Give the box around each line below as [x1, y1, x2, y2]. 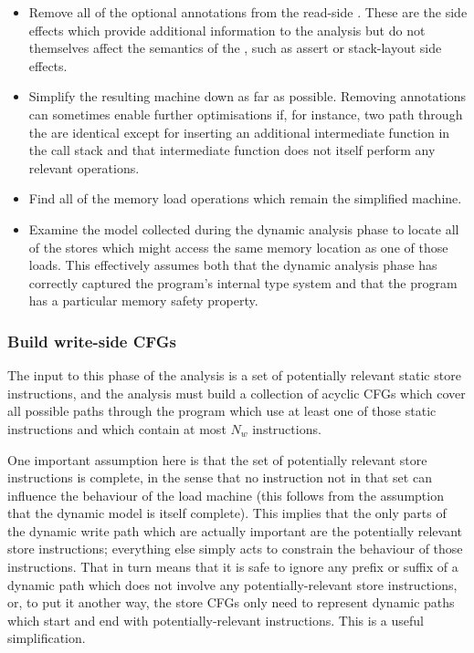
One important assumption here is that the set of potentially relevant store [7, 450, 427, 469]
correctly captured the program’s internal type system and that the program [28, 273, 458, 292]
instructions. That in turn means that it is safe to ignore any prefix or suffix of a [7, 557, 458, 576]
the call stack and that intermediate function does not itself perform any [28, 140, 436, 160]
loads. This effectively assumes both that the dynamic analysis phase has [28, 255, 437, 275]
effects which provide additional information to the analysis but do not [28, 20, 426, 39]
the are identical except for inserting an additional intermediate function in [28, 122, 450, 141]
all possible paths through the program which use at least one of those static [7, 401, 437, 420]
